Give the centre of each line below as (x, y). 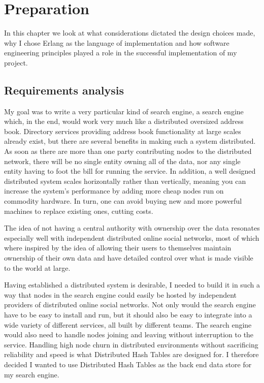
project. (16, 62)
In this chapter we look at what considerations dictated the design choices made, (130, 33)
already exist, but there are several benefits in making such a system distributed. (130, 141)
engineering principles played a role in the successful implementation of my (121, 53)
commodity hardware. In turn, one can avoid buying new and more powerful (123, 201)
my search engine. (32, 374)
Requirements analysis (64, 90)
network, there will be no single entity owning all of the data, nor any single (122, 161)
